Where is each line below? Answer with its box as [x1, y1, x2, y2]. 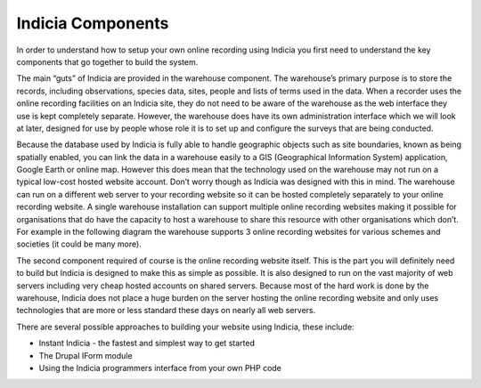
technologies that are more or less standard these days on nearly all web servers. [16, 305, 316, 316]
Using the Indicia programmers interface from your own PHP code [38, 362, 282, 373]
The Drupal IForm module [38, 350, 133, 360]
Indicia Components [16, 13, 169, 33]
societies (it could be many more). [16, 238, 142, 249]
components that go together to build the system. [16, 56, 199, 67]
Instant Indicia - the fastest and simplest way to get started [38, 338, 256, 349]
